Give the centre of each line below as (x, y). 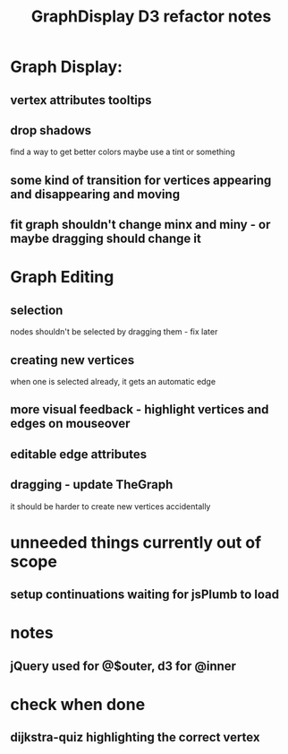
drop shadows (51, 130)
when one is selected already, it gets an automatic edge (113, 381)
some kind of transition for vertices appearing (141, 180)
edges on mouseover (70, 424)
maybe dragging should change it (106, 239)
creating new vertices (72, 360)
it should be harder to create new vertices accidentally (110, 506)
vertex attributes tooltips (81, 100)
